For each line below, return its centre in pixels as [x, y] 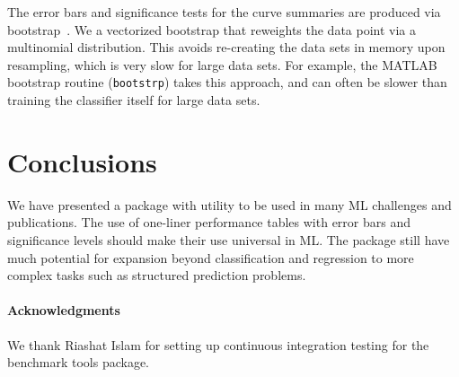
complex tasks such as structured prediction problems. [157, 275]
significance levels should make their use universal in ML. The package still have [229, 239]
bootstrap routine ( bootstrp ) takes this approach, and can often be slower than [227, 82]
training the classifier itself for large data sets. [134, 100]
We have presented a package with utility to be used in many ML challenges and [229, 204]
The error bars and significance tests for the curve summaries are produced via [224, 12]
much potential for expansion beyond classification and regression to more [211, 257]
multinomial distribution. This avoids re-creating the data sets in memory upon [226, 47]
